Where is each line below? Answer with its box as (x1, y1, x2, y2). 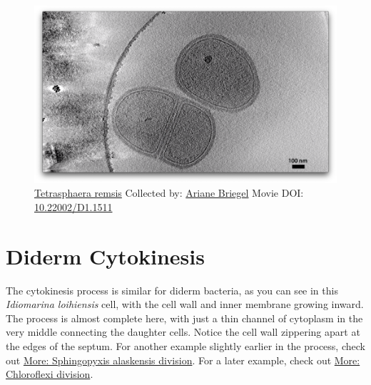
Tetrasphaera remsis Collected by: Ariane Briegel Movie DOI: (34, 185, 304, 200)
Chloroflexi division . (6, 366, 93, 381)
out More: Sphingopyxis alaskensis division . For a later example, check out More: (6, 352, 360, 367)
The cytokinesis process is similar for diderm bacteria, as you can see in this (6, 282, 338, 297)
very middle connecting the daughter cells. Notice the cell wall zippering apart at (6, 324, 360, 339)
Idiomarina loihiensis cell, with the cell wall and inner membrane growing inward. (6, 297, 364, 312)
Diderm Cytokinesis (6, 241, 205, 270)
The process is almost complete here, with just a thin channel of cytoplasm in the (6, 310, 363, 325)
